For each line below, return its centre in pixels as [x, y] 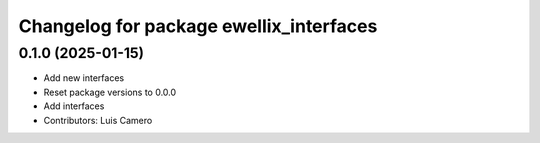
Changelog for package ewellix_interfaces [198, 26]
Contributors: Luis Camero [98, 120]
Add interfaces [74, 106]
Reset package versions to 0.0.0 [110, 92]
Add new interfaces [84, 78]
